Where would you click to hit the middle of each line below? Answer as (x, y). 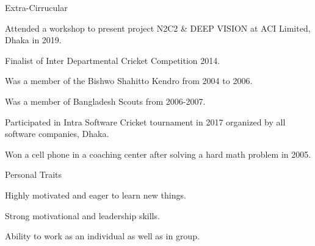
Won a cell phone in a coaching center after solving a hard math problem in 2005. (158, 154)
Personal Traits (33, 174)
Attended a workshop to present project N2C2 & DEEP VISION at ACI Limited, (158, 28)
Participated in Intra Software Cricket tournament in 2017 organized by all (145, 121)
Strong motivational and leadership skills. (82, 215)
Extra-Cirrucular (36, 7)
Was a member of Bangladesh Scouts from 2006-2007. (105, 101)
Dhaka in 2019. (33, 40)
